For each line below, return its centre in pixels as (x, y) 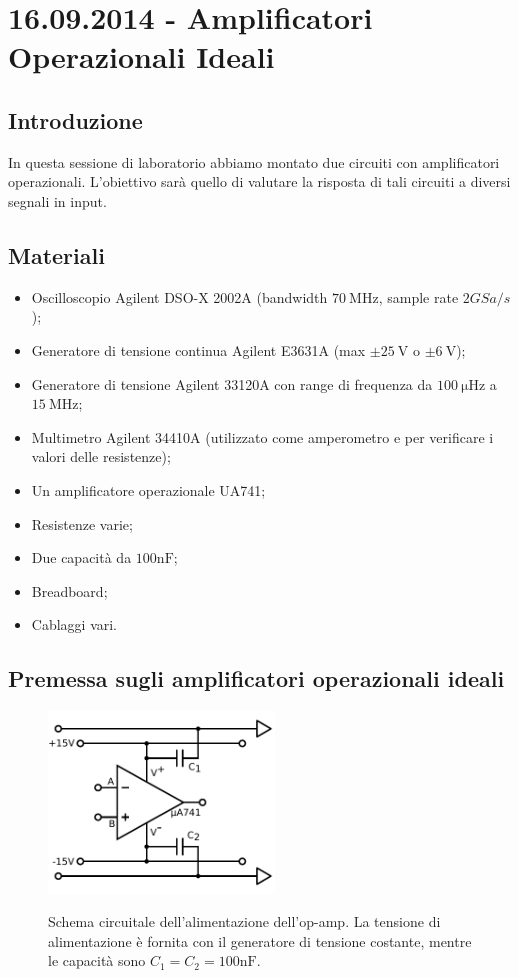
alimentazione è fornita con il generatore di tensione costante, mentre (260, 940)
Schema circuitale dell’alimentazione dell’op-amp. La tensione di (244, 921)
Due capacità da (81, 557)
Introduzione (75, 119)
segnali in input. (57, 200)
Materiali (56, 254)
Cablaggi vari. (74, 624)
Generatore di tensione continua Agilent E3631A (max (198, 349)
